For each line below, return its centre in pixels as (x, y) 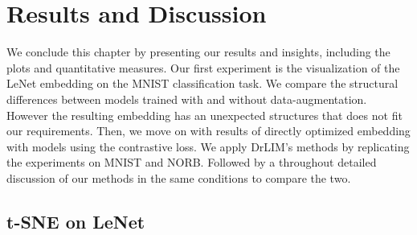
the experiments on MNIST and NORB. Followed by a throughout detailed (192, 162)
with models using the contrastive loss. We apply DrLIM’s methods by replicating (208, 146)
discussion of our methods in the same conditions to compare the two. (179, 177)
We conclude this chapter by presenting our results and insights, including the (198, 52)
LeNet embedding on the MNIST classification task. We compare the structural (202, 83)
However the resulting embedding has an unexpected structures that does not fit (204, 115)
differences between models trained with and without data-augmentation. (187, 99)
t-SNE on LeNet (76, 221)
